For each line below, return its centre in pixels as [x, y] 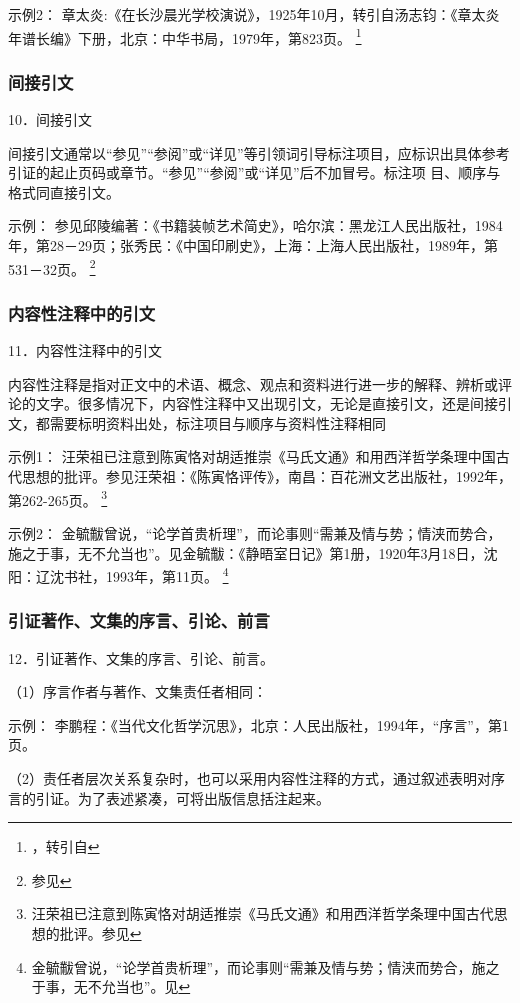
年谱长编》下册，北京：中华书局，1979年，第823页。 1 [185, 36]
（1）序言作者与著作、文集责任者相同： [137, 691]
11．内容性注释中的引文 [85, 350]
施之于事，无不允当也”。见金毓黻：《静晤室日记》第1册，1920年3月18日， [246, 552]
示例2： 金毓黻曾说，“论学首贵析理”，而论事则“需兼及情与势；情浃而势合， [255, 532]
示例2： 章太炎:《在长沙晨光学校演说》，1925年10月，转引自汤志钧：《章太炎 [254, 14]
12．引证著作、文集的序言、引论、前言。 [141, 657]
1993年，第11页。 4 [167, 574]
